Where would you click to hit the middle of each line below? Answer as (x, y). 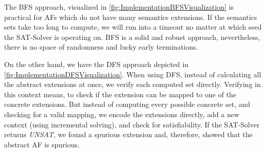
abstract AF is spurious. (42, 144)
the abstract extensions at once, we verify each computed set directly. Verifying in (132, 84)
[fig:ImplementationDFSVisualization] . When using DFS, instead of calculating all (133, 74)
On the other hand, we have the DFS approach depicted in (96, 64)
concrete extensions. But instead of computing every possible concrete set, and (127, 104)
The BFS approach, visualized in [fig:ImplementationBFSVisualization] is (119, 7)
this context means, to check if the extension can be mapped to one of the (120, 94)
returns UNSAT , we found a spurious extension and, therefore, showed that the (128, 134)
